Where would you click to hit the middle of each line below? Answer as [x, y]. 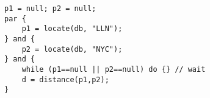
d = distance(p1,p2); [65, 79]
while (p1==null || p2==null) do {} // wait [114, 69]
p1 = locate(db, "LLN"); [72, 29]
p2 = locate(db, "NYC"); [72, 49]
